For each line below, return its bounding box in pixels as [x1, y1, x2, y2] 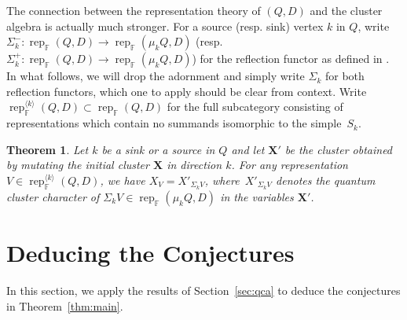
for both [324, 68, 365, 84]
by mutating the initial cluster [6, 156, 149, 173]
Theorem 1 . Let [6, 141, 89, 157]
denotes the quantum [276, 171, 376, 188]
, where [204, 171, 240, 188]
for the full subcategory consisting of [167, 98, 343, 115]
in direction [167, 156, 222, 173]
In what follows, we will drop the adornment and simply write [6, 68, 305, 84]
